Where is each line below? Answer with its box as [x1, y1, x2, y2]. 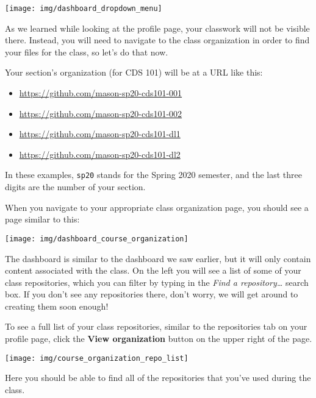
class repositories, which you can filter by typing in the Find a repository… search [5, 275, 309, 288]
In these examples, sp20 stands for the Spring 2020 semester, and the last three [5, 168, 303, 181]
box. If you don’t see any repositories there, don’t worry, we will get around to [5, 288, 298, 300]
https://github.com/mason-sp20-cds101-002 [19, 107, 182, 119]
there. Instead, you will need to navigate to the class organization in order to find [5, 34, 310, 46]
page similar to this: [5, 213, 80, 226]
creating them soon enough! [5, 299, 109, 312]
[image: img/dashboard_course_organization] [5, 234, 189, 243]
